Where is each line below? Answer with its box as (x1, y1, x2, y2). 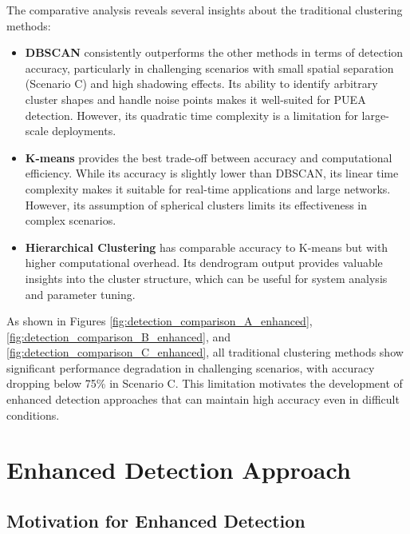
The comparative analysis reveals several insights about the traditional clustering (6, 2, 403, 18)
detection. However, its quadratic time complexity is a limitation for (25, 106, 358, 123)
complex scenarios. (25, 212, 116, 229)
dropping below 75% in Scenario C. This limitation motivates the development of (6, 375, 403, 392)
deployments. (52, 122, 116, 139)
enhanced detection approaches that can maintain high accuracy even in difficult (6, 391, 400, 408)
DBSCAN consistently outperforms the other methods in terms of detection (25, 44, 404, 61)
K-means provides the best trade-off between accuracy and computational (25, 149, 392, 165)
